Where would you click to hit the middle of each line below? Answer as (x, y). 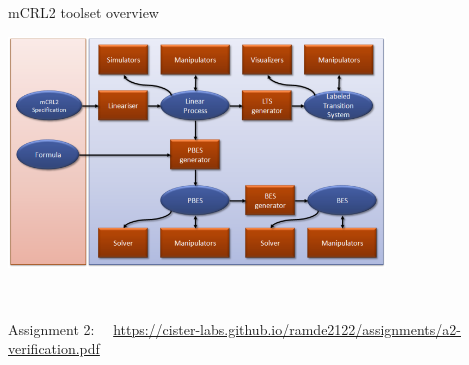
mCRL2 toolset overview (83, 12)
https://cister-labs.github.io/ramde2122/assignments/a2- (287, 328)
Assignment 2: (51, 328)
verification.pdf (54, 348)
